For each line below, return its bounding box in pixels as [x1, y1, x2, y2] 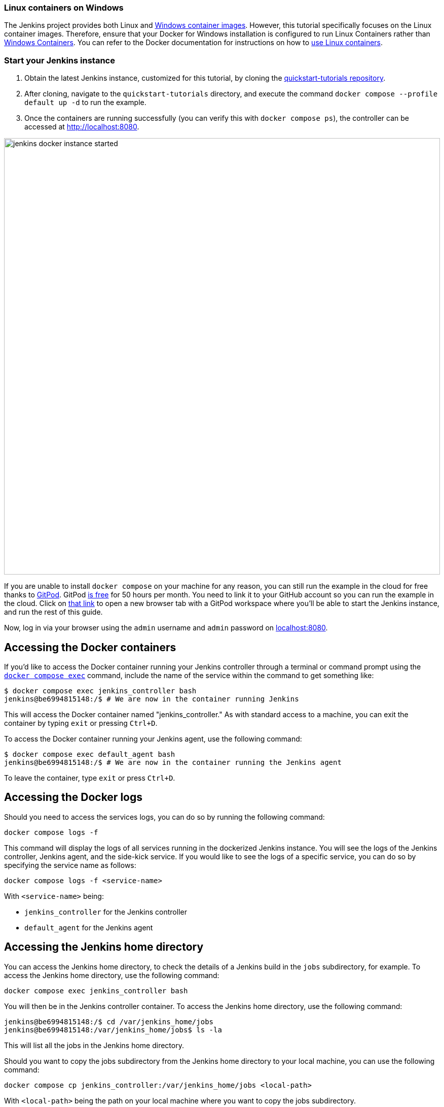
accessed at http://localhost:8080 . [24, 122, 139, 131]
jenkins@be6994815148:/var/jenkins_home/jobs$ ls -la [4, 1025, 222, 1034]
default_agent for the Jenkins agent [24, 923, 153, 932]
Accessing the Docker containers [4, 641, 176, 654]
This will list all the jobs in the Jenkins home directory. [4, 1041, 184, 1050]
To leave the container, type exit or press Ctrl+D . [4, 773, 175, 782]
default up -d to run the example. [24, 98, 146, 107]
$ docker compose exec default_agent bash [4, 750, 175, 758]
